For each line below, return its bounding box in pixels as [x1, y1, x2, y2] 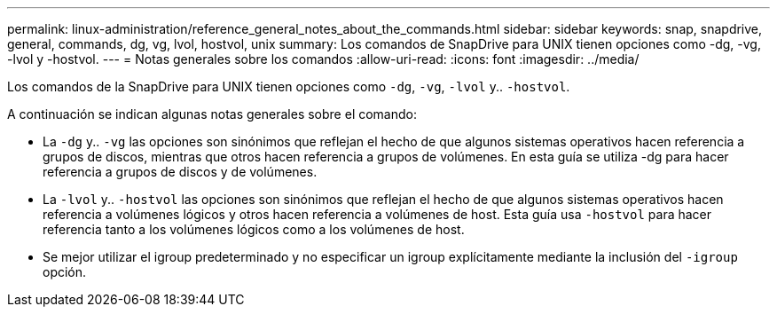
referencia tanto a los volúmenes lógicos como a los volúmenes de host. [43, 222, 465, 237]
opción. [43, 264, 87, 279]
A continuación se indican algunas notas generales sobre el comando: [7, 106, 417, 122]
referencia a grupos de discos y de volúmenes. [43, 164, 318, 179]
